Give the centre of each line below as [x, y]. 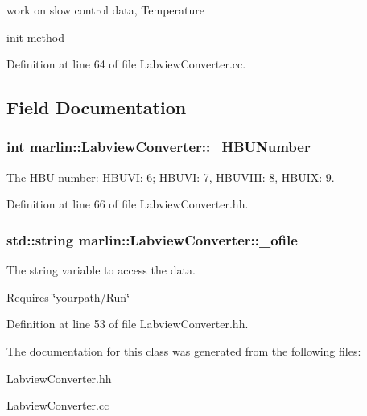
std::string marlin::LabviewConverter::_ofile [152, 239]
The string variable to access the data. [101, 270]
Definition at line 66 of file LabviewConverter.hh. [128, 204]
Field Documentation [97, 107]
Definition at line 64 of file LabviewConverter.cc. [126, 64]
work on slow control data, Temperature [106, 10]
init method [35, 37]
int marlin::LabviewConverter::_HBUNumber [159, 147]
